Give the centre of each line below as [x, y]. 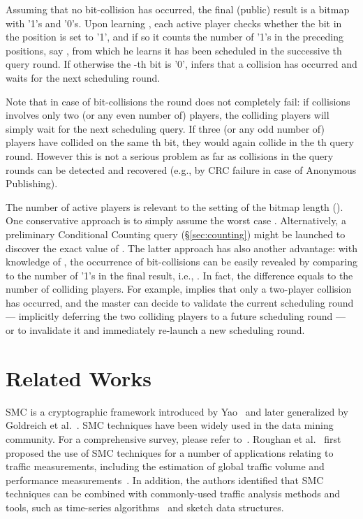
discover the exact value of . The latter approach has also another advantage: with [181, 248]
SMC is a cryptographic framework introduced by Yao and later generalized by [177, 411]
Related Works [79, 378]
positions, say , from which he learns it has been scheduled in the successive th [174, 50]
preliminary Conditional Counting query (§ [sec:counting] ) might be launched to [176, 234]
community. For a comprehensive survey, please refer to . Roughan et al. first [173, 438]
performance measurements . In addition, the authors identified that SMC [165, 480]
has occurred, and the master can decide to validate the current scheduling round [180, 302]
